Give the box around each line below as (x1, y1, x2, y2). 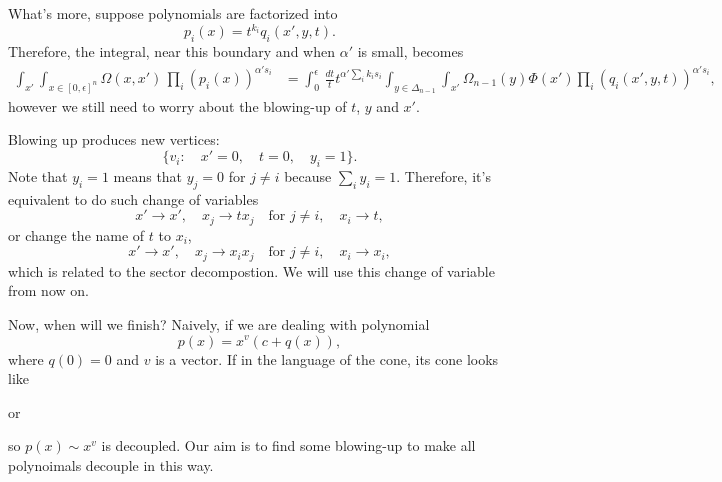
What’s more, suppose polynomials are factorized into (8, 3, 338, 23)
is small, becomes (357, 40, 464, 61)
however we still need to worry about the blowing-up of (8, 95, 347, 116)
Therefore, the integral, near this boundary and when (8, 40, 335, 61)
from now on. (8, 280, 89, 301)
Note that (8, 165, 68, 186)
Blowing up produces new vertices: (8, 129, 220, 150)
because (284, 165, 332, 186)
